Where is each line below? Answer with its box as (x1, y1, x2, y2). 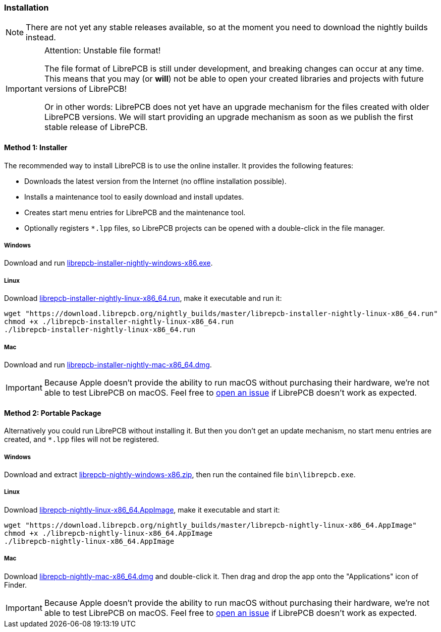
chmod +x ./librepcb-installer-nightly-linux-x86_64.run (4, 318, 234, 326)
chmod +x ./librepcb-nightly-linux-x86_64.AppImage (4, 529, 213, 537)
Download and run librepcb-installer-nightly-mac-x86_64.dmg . (4, 360, 212, 369)
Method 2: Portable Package (4, 408, 101, 417)
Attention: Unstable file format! (44, 45, 161, 56)
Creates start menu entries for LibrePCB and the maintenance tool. (24, 208, 246, 217)
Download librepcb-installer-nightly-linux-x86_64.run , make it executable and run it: (4, 294, 282, 303)
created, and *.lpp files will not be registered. (4, 435, 159, 444)
